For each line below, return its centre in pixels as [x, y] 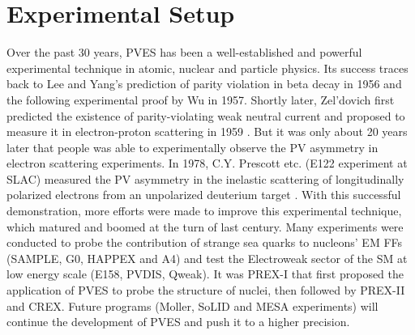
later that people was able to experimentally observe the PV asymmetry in [193, 147]
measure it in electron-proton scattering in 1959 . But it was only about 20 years [207, 131]
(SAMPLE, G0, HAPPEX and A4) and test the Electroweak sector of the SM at [207, 258]
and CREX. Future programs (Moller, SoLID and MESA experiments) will [193, 305]
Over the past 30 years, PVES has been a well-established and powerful [184, 52]
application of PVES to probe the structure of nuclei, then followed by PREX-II [206, 290]
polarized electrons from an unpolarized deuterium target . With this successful [204, 195]
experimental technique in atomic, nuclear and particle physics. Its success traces [207, 68]
